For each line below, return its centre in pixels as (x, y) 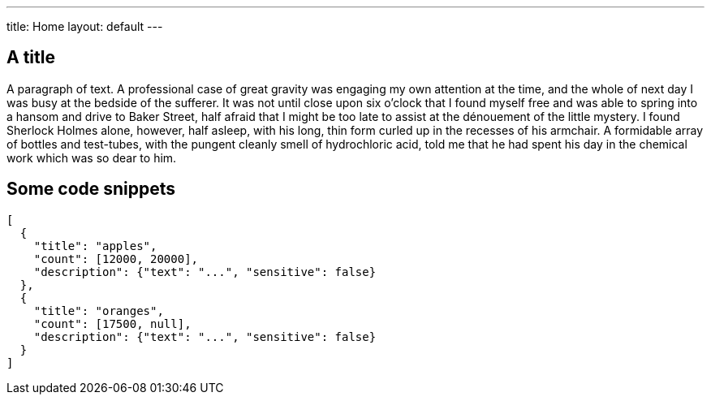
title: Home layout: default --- (85, 26)
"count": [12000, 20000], (116, 259)
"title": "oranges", (99, 310)
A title (31, 58)
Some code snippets (91, 189)
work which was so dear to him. (92, 157)
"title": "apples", (95, 246)
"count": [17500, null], (112, 323)
